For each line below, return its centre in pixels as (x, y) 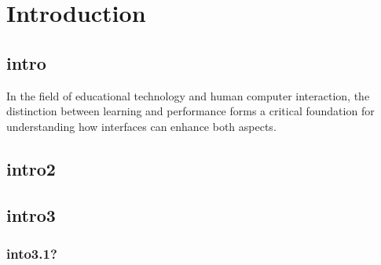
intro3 (31, 214)
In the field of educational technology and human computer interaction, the (188, 95)
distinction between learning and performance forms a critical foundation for (190, 111)
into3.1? (32, 253)
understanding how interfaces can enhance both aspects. (141, 126)
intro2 (31, 168)
